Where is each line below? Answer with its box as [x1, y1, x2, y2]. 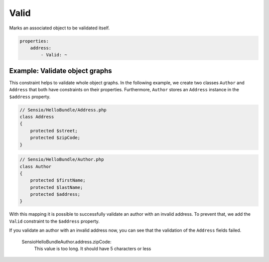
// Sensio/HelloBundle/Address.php [19, 107, 107, 113]
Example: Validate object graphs [9, 66, 112, 75]
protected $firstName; [30, 177, 86, 183]
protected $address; [30, 192, 81, 197]
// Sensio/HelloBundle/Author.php [19, 157, 104, 162]
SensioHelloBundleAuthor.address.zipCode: [21, 239, 112, 245]
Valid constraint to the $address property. [9, 218, 100, 224]
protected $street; [30, 128, 78, 133]
